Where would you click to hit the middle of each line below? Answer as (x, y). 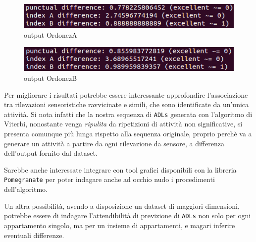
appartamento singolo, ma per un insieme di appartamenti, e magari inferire (120, 225)
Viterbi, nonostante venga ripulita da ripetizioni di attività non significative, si (123, 124)
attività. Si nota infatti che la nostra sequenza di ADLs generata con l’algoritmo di (128, 114)
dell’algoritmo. (26, 189)
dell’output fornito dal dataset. (51, 153)
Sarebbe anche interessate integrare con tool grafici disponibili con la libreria (120, 169)
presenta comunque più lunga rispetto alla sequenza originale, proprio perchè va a (128, 134)
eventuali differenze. (34, 235)
